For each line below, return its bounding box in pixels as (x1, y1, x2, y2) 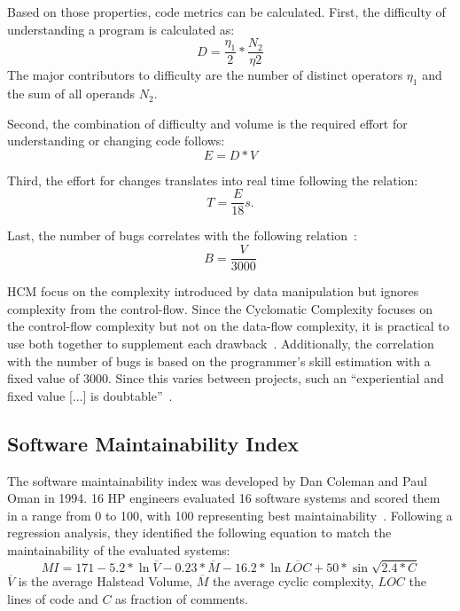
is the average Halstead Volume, (18, 572, 193, 591)
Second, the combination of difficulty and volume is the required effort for (7, 114, 408, 132)
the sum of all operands (7, 84, 136, 103)
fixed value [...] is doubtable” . (7, 386, 173, 404)
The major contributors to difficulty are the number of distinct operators (7, 66, 403, 84)
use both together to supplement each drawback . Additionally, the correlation (7, 333, 434, 352)
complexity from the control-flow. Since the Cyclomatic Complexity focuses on (7, 299, 433, 317)
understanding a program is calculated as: (7, 20, 235, 38)
